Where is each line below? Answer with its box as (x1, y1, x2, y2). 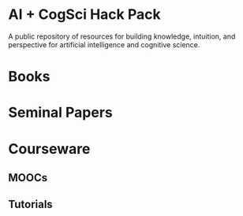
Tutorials (8, 198, 53, 211)
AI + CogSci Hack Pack (8, 6, 161, 24)
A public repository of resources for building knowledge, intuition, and (8, 32, 236, 41)
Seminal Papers (8, 104, 113, 121)
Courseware (8, 140, 91, 158)
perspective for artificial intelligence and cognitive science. (8, 39, 200, 49)
